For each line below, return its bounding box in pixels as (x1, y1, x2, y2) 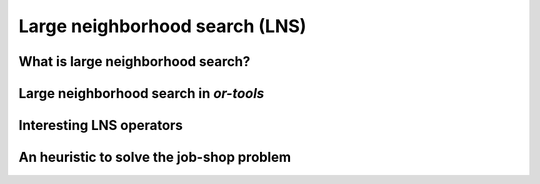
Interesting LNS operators (18, 117, 184, 134)
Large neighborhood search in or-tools (18, 85, 265, 102)
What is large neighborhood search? (18, 53, 251, 70)
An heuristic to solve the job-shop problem (18, 149, 292, 166)
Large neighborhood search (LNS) (18, 15, 307, 37)
